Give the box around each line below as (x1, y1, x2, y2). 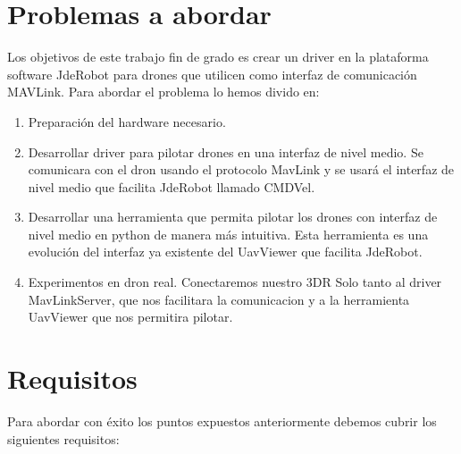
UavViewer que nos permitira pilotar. (28, 307, 233, 326)
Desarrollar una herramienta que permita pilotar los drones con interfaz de (28, 207, 438, 226)
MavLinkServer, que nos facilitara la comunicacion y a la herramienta (28, 290, 410, 308)
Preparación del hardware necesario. (28, 112, 226, 130)
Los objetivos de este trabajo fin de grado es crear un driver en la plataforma (7, 47, 429, 66)
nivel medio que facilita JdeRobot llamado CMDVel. (28, 177, 315, 196)
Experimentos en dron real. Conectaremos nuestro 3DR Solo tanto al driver (28, 273, 442, 291)
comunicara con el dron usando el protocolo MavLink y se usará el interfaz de (28, 160, 455, 179)
